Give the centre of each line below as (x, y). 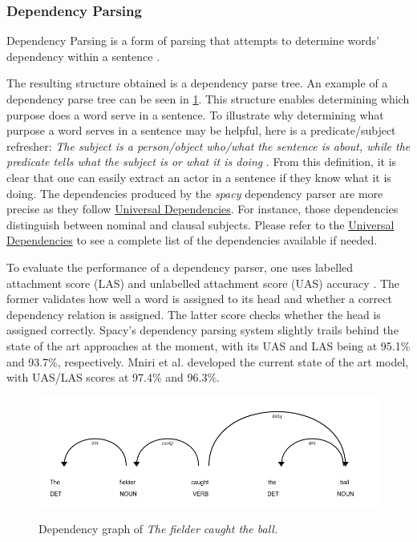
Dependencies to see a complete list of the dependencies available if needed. (192, 240)
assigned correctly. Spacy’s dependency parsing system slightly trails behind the (202, 330)
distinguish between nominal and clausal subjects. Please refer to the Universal (200, 224)
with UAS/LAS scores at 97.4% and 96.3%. (113, 377)
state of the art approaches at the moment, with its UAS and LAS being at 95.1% (208, 345)
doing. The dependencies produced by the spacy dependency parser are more (195, 193)
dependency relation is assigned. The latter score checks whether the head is (194, 314)
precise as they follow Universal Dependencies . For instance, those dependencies (202, 209)
